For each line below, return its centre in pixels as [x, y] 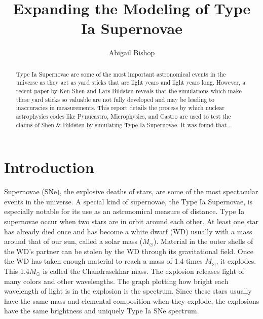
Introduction [49, 167]
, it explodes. [236, 261]
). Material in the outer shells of [203, 241]
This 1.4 [17, 271]
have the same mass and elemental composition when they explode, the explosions [132, 300]
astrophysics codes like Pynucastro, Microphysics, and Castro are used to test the [123, 116]
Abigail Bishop [132, 52]
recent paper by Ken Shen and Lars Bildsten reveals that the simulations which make [129, 91]
